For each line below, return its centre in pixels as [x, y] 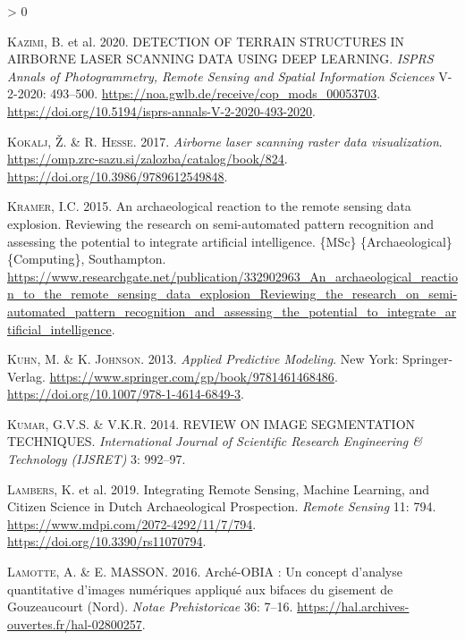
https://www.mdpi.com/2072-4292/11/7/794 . [132, 523]
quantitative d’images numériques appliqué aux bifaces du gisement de [200, 589]
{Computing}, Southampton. [87, 259]
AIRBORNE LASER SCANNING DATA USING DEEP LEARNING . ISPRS [220, 59]
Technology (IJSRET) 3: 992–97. [97, 459]
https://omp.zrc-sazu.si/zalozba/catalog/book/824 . [148, 159]
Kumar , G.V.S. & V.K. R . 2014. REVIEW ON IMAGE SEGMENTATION [211, 423]
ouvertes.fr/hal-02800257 [75, 623]
